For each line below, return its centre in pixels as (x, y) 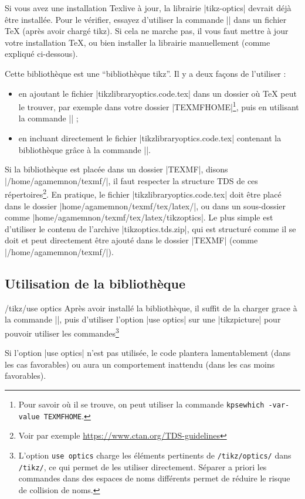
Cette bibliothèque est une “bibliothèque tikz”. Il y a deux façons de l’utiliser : (145, 73)
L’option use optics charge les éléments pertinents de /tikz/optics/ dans (155, 455)
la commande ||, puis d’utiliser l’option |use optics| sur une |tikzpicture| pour (143, 319)
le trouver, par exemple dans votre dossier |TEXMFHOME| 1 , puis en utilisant (159, 106)
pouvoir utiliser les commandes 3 (62, 332)
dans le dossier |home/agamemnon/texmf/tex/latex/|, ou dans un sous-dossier (145, 206)
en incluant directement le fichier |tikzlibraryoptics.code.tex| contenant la (150, 138)
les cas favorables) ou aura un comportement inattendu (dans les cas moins (140, 364)
